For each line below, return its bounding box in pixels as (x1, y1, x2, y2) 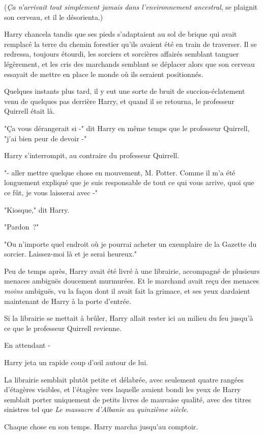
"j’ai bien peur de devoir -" (4, 133, 87, 143)
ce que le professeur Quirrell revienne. (4, 322, 122, 333)
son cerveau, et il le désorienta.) (4, 11, 103, 22)
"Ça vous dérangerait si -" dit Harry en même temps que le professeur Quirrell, (4, 122, 250, 133)
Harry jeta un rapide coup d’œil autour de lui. (4, 357, 148, 368)
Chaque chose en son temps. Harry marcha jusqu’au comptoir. (4, 421, 198, 431)
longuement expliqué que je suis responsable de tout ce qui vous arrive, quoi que (4, 177, 254, 188)
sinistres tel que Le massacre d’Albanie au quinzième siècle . (4, 404, 189, 415)
